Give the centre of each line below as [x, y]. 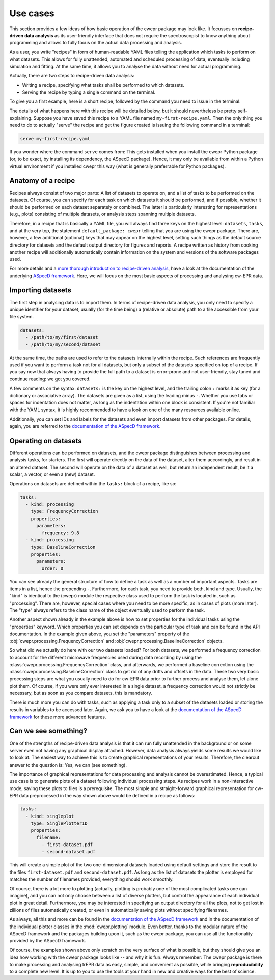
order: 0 [52, 568]
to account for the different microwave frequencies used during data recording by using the [106, 658]
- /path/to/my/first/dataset [62, 337]
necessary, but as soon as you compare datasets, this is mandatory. [81, 693]
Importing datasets [40, 290]
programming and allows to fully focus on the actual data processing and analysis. [96, 43]
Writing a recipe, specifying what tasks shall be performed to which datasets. [103, 85]
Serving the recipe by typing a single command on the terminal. [89, 92]
